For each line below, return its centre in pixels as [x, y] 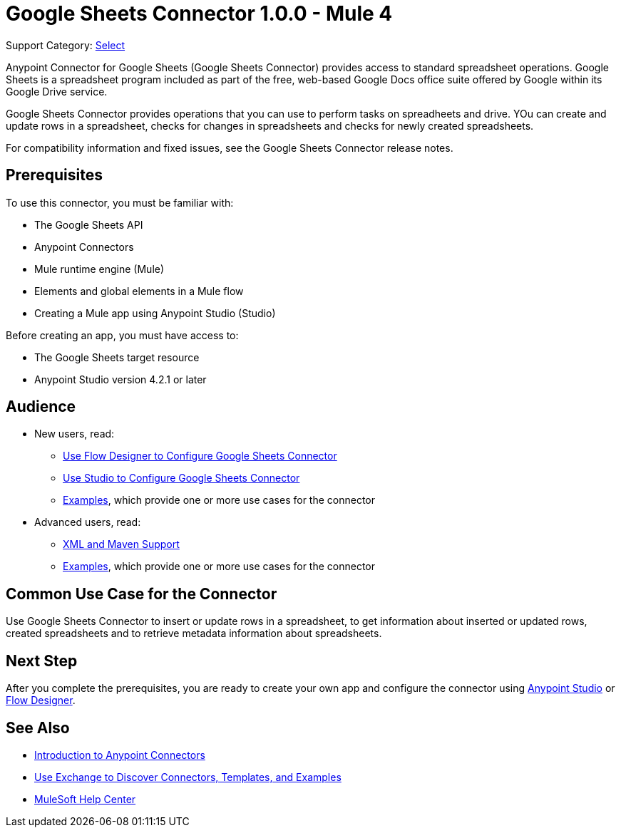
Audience [41, 407]
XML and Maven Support [121, 544]
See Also [38, 728]
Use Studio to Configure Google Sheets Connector [181, 478]
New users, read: [75, 434]
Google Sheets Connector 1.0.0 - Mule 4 [199, 14]
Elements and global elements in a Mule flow [139, 291]
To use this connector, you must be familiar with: [120, 202]
